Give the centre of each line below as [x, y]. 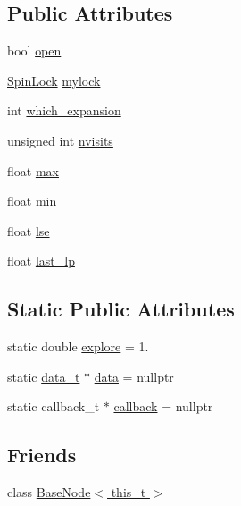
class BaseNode [49, 492]
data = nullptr [134, 376]
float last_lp [41, 261]
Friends [42, 455]
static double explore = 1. [78, 346]
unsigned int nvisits [60, 140]
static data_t [44, 376]
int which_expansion [64, 110]
